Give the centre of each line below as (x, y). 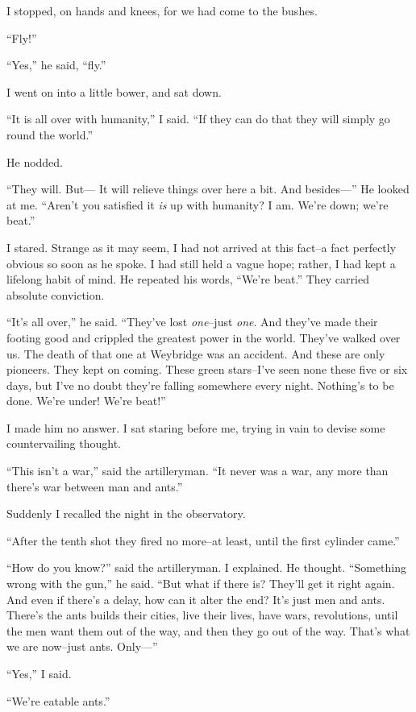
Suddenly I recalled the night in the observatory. (126, 513)
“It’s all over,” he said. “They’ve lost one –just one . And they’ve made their (192, 322)
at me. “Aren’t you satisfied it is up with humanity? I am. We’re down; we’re (198, 204)
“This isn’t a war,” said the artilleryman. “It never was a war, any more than (198, 471)
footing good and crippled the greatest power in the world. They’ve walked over (204, 337)
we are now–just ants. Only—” (82, 646)
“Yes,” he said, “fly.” (56, 65)
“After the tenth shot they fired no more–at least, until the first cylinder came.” (203, 540)
